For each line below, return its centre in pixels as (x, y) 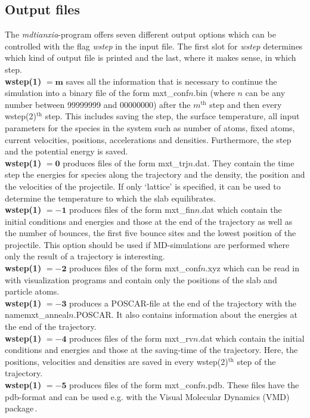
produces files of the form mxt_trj (125, 162)
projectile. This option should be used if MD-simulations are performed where (147, 244)
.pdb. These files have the (252, 385)
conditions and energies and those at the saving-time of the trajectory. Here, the (151, 350)
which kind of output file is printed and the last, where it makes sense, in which (151, 58)
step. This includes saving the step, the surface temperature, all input (172, 116)
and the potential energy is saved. (66, 151)
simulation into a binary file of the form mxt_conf (97, 93)
